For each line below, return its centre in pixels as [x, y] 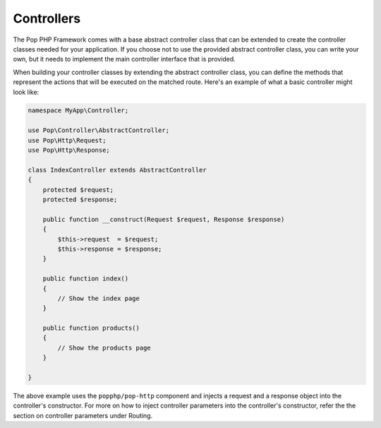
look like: [26, 92]
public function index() [86, 279]
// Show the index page [99, 298]
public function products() [91, 328]
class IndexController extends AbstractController [117, 170]
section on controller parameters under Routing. [83, 415]
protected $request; [78, 190]
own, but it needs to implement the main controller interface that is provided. [124, 59]
